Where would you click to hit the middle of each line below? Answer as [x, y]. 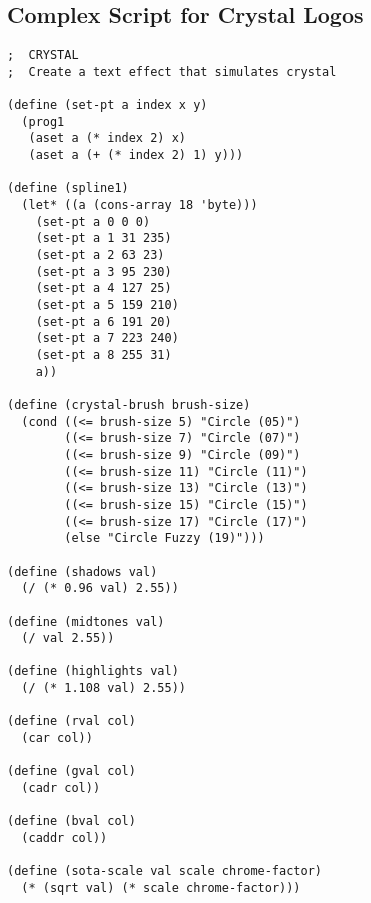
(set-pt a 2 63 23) [100, 255]
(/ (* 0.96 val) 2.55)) [100, 588]
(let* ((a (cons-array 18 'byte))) [139, 205]
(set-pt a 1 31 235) [103, 238]
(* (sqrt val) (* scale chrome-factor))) [161, 888]
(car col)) [57, 738]
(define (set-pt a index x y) [107, 105]
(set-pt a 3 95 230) [103, 271]
